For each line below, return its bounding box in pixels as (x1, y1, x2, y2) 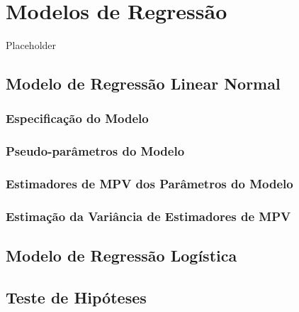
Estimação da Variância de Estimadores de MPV (6, 207, 291, 225)
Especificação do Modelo (6, 109, 149, 127)
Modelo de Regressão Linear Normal (6, 72, 281, 95)
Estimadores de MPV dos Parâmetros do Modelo (6, 175, 293, 193)
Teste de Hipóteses (6, 286, 147, 308)
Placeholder (6, 38, 57, 53)
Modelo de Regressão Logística (6, 244, 237, 267)
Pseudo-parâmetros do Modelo (6, 142, 185, 160)
